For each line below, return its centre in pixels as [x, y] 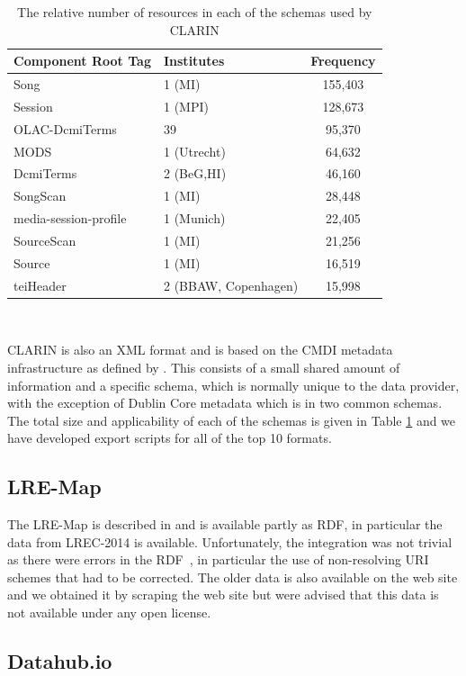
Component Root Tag [82, 61]
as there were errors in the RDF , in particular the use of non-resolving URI [218, 559]
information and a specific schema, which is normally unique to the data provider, [233, 385]
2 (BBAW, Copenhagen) [231, 285]
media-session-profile [70, 218]
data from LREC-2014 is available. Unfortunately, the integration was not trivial [230, 541]
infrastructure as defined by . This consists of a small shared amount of [204, 367]
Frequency [343, 61]
